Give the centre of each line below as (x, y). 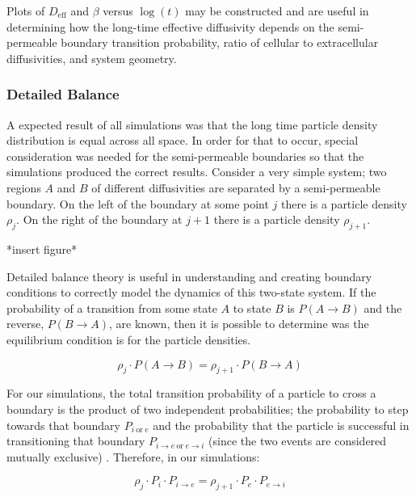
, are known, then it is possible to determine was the (239, 324)
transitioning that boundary (76, 441)
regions (24, 187)
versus (118, 11)
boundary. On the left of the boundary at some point (138, 203)
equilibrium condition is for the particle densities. (129, 339)
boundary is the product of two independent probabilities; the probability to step (208, 409)
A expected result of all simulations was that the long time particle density (192, 124)
